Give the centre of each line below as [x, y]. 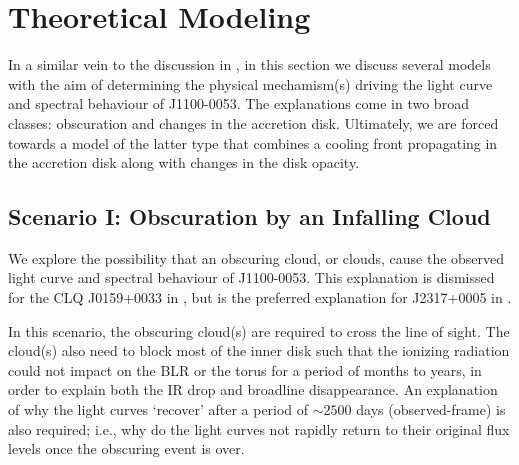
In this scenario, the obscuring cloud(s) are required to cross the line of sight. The [259, 330]
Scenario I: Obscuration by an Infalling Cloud [249, 216]
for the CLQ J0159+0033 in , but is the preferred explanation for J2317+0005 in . [260, 297]
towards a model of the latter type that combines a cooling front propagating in [253, 142]
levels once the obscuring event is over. [126, 448]
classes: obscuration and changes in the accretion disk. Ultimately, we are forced [253, 122]
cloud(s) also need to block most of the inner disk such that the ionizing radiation [259, 350]
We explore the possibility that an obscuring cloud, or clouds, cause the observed [256, 257]
